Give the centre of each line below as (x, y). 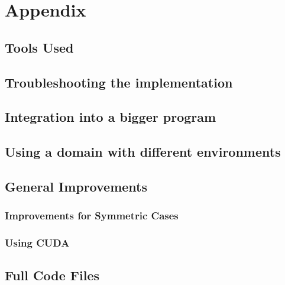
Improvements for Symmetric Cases (92, 216)
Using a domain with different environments (143, 152)
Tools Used (39, 47)
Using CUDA (37, 243)
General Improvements (76, 186)
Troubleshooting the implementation (119, 82)
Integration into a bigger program (111, 117)
